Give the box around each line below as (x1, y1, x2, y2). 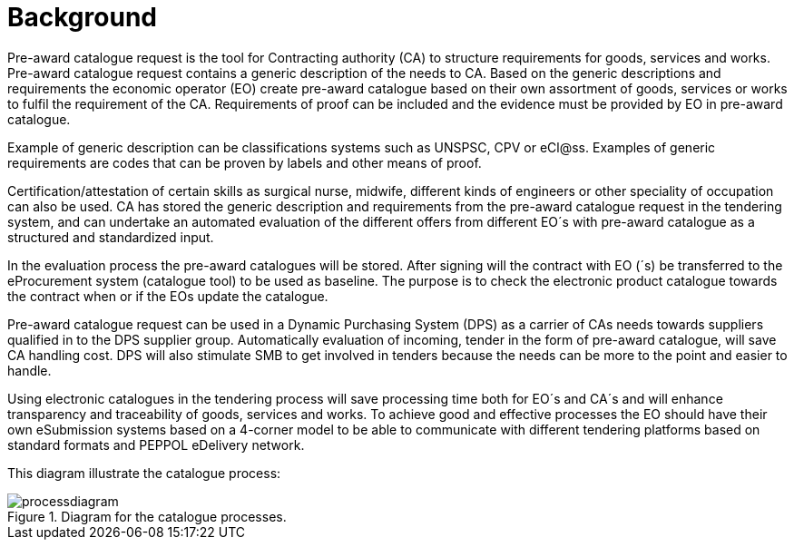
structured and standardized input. (7, 229, 214, 245)
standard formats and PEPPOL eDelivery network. (7, 436, 305, 453)
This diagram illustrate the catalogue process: (7, 464, 281, 481)
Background (7, 2, 157, 33)
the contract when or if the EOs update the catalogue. (7, 288, 328, 304)
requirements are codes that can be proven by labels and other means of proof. (7, 154, 482, 171)
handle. (7, 362, 52, 378)
